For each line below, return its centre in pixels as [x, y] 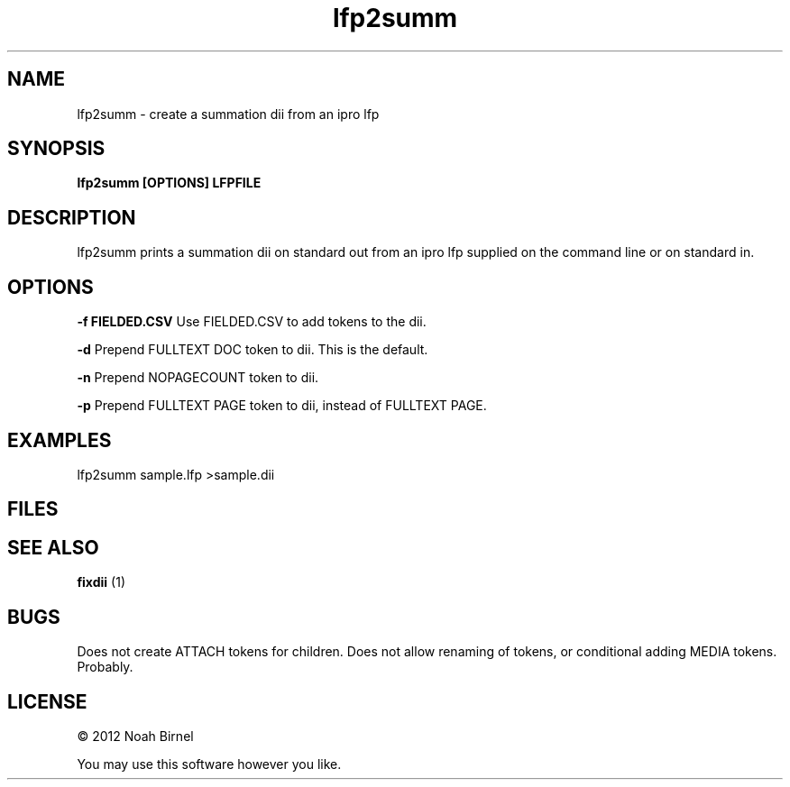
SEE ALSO [53, 547]
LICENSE [47, 701]
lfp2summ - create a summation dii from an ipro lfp [228, 114]
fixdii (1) [101, 582]
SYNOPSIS [56, 149]
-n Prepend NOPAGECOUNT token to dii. [198, 378]
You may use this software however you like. [209, 764]
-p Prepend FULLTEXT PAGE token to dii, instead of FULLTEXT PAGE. [282, 406]
